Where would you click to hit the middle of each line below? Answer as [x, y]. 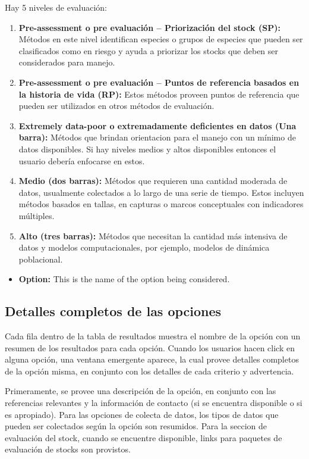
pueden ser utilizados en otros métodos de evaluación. [116, 106]
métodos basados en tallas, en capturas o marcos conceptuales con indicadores [161, 204]
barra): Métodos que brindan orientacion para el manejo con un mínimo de [157, 137]
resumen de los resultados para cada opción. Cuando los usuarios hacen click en [150, 347]
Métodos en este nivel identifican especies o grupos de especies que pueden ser [161, 39]
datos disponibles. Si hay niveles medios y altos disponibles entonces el [147, 149]
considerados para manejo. [67, 62]
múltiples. [37, 215]
